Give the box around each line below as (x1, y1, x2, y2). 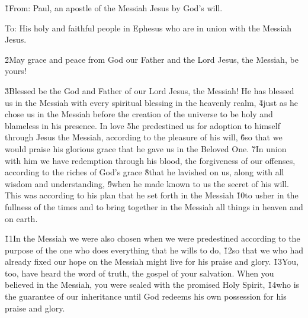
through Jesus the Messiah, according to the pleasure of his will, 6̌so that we (5, 131, 283, 143)
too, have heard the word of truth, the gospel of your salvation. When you (5, 266, 274, 279)
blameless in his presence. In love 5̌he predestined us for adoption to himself (5, 119, 280, 131)
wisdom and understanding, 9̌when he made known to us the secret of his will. (5, 177, 289, 189)
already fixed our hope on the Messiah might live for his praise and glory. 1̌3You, (5, 255, 299, 268)
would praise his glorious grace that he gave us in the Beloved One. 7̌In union (5, 142, 287, 155)
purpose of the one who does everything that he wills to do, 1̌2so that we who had (5, 243, 303, 256)
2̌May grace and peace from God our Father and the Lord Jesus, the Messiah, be (5, 53, 299, 65)
